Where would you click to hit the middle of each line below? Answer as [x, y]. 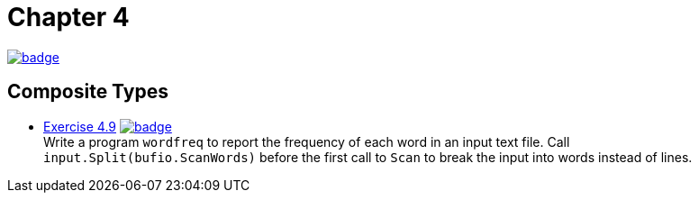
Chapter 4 [68, 17]
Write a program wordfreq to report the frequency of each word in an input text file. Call [307, 141]
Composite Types [88, 92]
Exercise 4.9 [80, 126]
